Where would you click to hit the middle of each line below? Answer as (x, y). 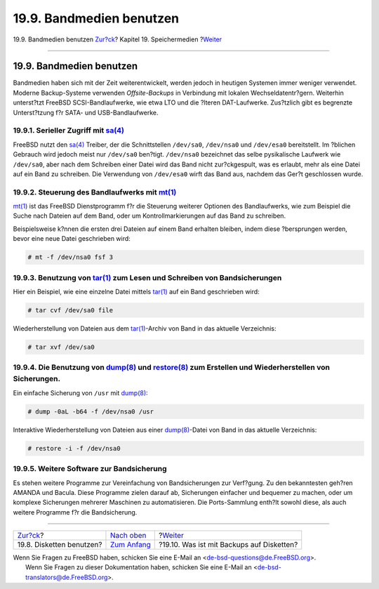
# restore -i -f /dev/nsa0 (74, 448)
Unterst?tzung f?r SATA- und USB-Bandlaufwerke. (86, 112)
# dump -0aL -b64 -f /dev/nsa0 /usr (91, 411)
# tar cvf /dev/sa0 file (71, 310)
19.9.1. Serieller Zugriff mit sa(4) (69, 131)
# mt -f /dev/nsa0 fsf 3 (71, 257)
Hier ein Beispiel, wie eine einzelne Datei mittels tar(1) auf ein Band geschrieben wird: (136, 291)
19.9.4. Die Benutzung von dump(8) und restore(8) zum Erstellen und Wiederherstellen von (171, 367)
